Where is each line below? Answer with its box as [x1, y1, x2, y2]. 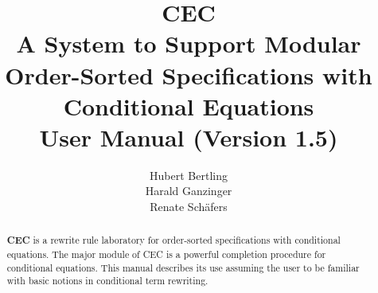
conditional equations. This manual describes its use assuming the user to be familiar [6, 260, 360, 274]
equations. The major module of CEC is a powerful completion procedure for [6, 248, 326, 261]
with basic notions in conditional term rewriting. [6, 274, 208, 287]
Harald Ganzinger [145, 182, 232, 199]
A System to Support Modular [16, 27, 361, 60]
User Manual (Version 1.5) [39, 120, 338, 153]
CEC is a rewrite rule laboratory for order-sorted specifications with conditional [6, 233, 341, 248]
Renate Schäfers [150, 198, 228, 215]
